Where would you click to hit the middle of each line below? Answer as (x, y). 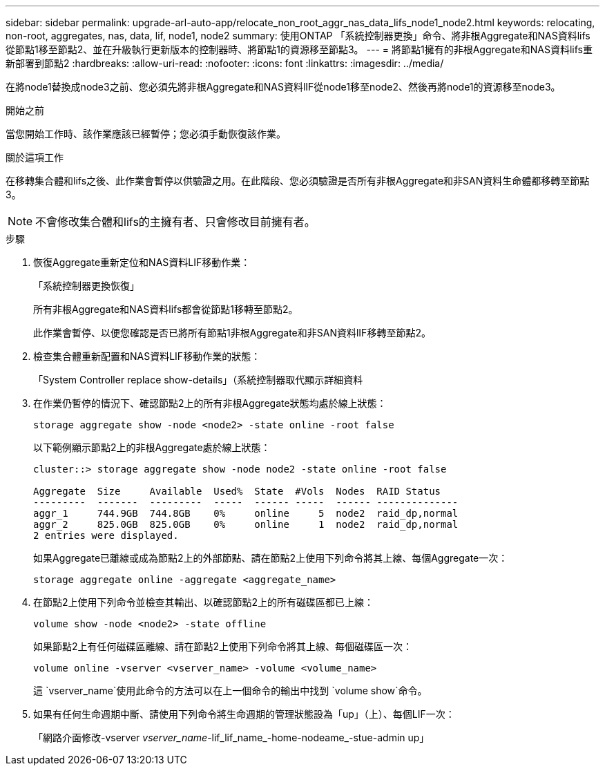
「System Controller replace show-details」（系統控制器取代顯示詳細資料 (198, 380)
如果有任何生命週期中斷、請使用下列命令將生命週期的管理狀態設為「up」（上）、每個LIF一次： (244, 714)
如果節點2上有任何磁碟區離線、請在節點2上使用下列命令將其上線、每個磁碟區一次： (223, 646)
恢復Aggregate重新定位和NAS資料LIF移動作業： (142, 262)
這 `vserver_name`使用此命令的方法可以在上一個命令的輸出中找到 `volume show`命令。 (230, 691)
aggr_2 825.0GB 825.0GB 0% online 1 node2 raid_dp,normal (246, 524)
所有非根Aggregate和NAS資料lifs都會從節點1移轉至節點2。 (166, 309)
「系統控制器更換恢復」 (86, 286)
